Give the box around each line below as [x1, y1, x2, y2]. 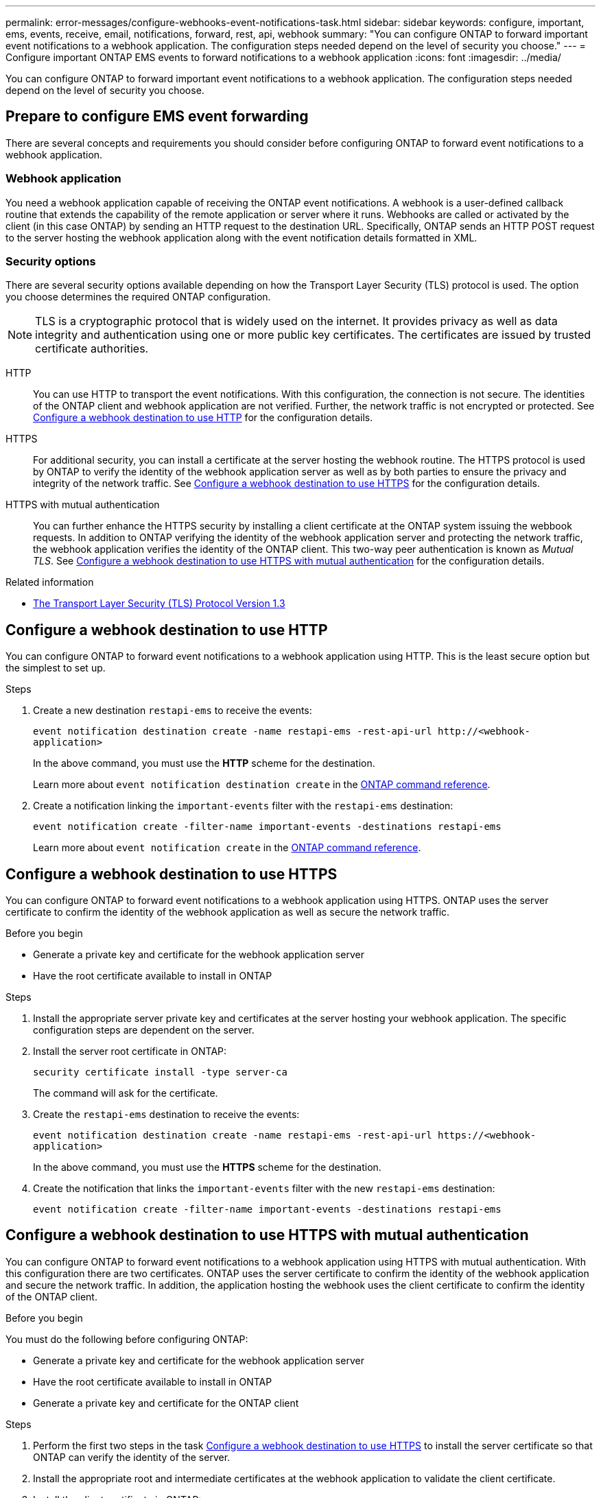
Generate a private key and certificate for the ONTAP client [33, 1396, 299, 1409]
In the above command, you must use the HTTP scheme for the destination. [33, 757, 375, 770]
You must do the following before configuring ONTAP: [5, 1333, 248, 1345]
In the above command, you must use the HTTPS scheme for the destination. [33, 1161, 381, 1174]
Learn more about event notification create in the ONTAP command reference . [33, 842, 421, 854]
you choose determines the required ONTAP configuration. [5, 291, 271, 303]
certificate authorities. [35, 342, 149, 356]
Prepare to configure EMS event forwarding [5, 108, 309, 126]
